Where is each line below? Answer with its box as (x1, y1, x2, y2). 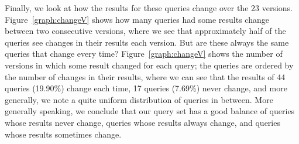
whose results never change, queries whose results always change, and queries (5, 116, 280, 128)
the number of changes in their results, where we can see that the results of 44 (5, 70, 286, 83)
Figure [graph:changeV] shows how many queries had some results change (5, 13, 269, 25)
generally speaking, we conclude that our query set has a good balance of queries (5, 105, 295, 117)
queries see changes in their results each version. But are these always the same (5, 36, 289, 48)
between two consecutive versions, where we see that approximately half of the (5, 25, 286, 37)
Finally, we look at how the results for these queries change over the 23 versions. (5, 2, 293, 13)
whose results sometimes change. (5, 128, 122, 140)
